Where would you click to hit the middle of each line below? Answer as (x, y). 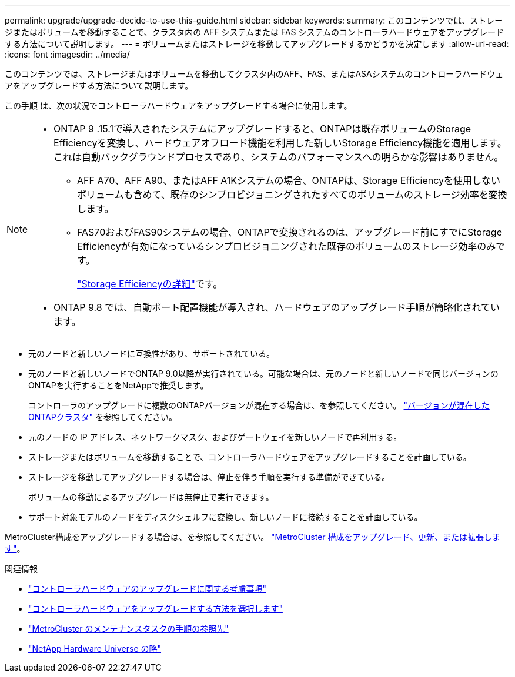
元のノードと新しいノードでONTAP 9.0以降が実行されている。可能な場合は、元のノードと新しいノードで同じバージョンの (263, 373)
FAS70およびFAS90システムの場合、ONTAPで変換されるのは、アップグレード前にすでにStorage (290, 232)
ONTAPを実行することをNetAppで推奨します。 (118, 385)
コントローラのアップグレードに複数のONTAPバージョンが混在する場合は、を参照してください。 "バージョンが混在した (259, 405)
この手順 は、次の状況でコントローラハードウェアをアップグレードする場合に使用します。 (178, 105)
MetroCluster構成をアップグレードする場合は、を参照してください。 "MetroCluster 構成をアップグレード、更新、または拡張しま (253, 537)
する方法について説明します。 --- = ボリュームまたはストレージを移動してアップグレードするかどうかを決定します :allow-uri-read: (257, 44)
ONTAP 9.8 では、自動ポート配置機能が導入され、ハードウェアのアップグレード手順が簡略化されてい (277, 307)
